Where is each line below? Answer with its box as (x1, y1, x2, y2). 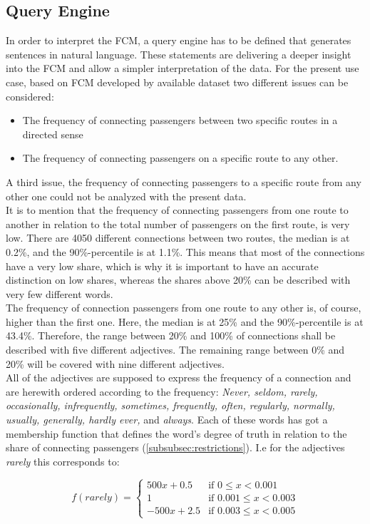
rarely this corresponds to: (6, 453, 120, 468)
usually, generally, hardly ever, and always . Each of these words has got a (6, 412, 328, 427)
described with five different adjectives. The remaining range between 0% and (6, 342, 345, 357)
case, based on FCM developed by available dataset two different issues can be (6, 74, 349, 89)
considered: (6, 88, 54, 103)
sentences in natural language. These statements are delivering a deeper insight (6, 46, 351, 61)
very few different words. (6, 286, 113, 301)
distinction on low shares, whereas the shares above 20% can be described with (6, 272, 351, 287)
